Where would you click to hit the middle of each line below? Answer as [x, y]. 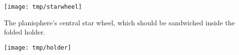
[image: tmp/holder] [38, 47]
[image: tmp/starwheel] [43, 7]
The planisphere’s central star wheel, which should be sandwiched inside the [119, 22]
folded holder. [25, 32]
